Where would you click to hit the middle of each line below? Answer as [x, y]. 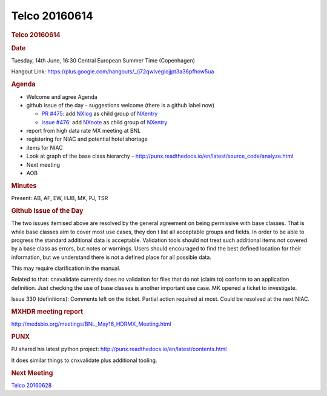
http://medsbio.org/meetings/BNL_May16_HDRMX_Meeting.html [91, 324]
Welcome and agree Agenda [62, 96]
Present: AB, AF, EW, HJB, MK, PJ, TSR [60, 198]
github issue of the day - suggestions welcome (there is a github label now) [121, 105]
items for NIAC [45, 147]
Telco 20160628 [31, 385]
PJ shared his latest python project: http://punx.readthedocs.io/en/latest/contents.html [119, 349]
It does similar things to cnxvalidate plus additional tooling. [84, 360]
